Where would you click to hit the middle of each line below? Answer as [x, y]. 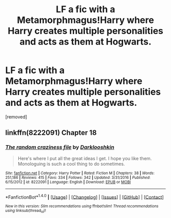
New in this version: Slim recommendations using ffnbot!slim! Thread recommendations [82, 206]
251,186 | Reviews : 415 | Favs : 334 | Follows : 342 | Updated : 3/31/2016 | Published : [78, 177]
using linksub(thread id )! [26, 211]
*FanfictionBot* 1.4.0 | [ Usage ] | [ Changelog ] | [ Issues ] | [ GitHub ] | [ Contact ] [84, 197]
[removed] [16, 117]
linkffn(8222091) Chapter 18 [51, 133]
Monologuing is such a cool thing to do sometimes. [71, 164]
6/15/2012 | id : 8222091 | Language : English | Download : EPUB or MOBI [68, 182]
